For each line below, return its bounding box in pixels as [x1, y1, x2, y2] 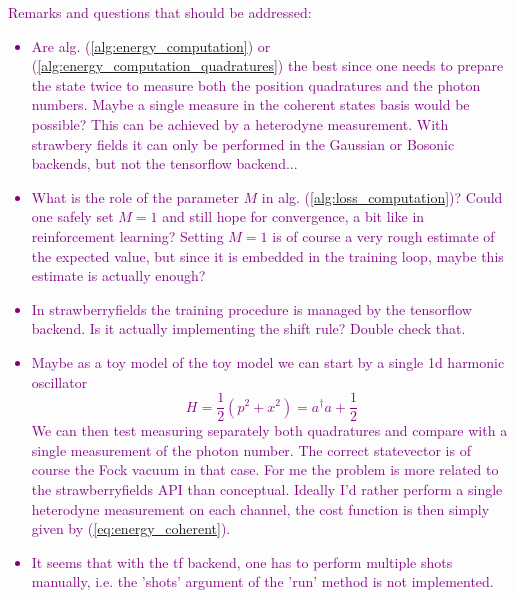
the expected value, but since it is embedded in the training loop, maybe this [31, 245, 504, 266]
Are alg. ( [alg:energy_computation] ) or [31, 35, 271, 56]
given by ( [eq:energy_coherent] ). [31, 518, 231, 539]
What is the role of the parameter [31, 186, 239, 207]
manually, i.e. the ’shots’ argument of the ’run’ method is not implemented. [31, 571, 494, 592]
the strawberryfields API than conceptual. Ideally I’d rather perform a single [31, 478, 503, 499]
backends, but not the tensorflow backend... [31, 153, 298, 174]
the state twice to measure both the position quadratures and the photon [31, 74, 481, 95]
